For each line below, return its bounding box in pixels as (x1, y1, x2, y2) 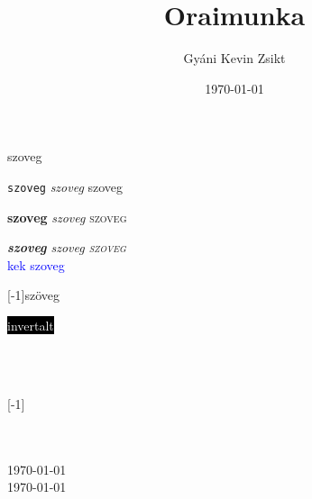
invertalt (7, 315, 54, 334)
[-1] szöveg (7, 286, 60, 304)
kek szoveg (7, 255, 65, 274)
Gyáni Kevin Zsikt (183, 49, 286, 68)
